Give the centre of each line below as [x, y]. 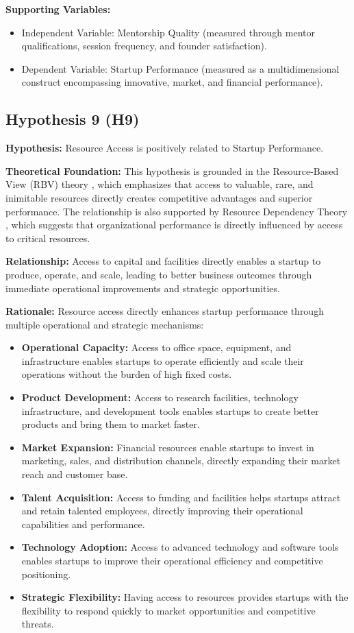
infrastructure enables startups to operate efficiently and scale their [163, 360]
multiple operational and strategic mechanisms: [105, 324]
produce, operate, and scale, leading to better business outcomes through [159, 274]
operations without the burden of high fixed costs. [127, 374]
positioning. [46, 574]
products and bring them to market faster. [111, 424]
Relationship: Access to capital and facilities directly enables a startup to [163, 261]
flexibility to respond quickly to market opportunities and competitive [168, 610]
